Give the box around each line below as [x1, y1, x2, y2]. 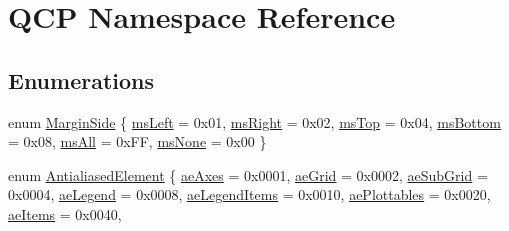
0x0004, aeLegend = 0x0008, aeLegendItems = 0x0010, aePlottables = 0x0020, [8, 184, 491, 205]
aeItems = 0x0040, [8, 203, 122, 224]
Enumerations [8, 64, 155, 95]
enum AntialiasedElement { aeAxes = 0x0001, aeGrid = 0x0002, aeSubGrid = [8, 164, 488, 185]
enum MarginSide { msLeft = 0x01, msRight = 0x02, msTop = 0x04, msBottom [8, 111, 501, 132]
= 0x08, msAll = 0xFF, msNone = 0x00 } [8, 131, 267, 152]
